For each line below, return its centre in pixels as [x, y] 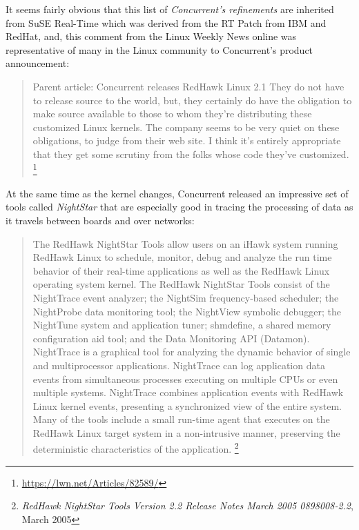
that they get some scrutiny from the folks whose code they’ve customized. [191, 154]
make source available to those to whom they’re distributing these [172, 114]
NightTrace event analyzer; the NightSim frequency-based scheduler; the [186, 297]
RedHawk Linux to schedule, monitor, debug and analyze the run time [182, 257]
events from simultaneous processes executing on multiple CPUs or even [185, 379]
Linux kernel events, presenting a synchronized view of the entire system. [187, 405]
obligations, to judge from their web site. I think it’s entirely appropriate [187, 140]
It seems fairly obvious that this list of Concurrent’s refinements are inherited [170, 9]
